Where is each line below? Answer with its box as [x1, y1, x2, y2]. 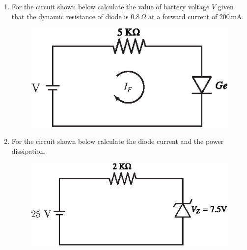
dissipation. [11, 145, 46, 156]
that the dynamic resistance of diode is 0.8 [11, 11, 140, 21]
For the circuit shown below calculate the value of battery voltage [11, 1, 210, 11]
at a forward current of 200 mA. [148, 11, 244, 21]
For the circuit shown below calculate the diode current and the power [11, 136, 224, 146]
